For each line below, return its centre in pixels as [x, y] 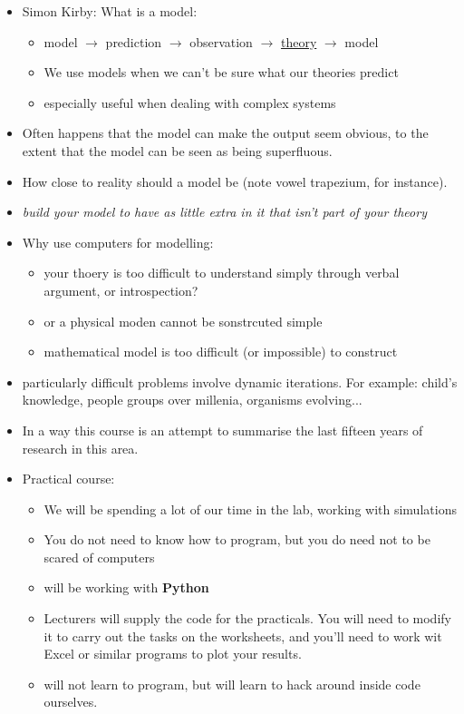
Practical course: [68, 479]
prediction [134, 41]
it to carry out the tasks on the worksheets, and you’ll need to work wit [243, 636]
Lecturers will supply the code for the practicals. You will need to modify [247, 618]
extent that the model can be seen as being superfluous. [177, 150]
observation [221, 41]
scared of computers [99, 557]
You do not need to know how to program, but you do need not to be [237, 539]
